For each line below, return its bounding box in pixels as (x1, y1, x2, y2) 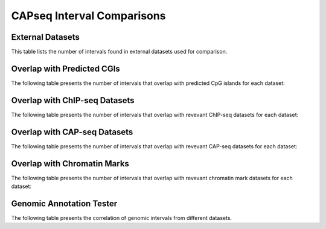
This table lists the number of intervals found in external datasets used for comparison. (11, 48, 228, 55)
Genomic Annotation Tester (11, 198, 118, 209)
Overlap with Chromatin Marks (11, 158, 130, 169)
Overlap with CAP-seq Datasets (11, 127, 133, 137)
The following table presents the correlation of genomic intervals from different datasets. (11, 214, 232, 221)
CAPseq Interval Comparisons (11, 9, 166, 22)
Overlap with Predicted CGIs (11, 63, 120, 74)
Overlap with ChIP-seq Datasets (11, 95, 135, 105)
